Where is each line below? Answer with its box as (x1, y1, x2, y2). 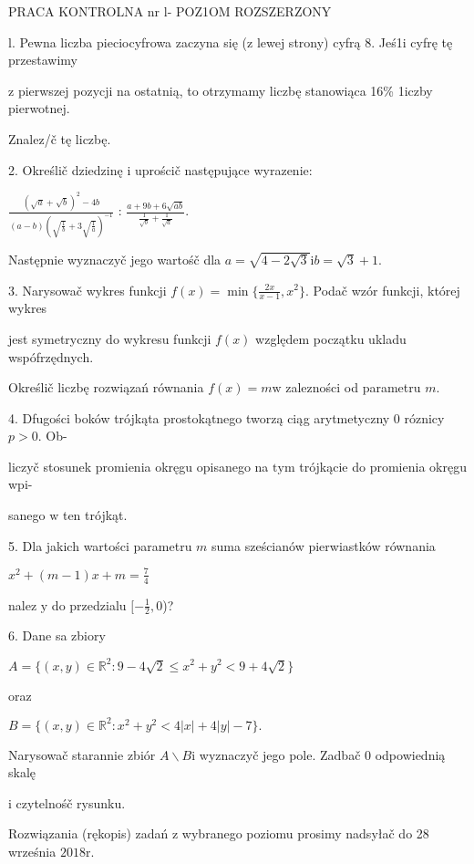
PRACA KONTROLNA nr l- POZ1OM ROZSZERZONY (8, 2, 332, 20)
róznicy (404, 408, 445, 427)
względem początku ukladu (255, 328, 407, 348)
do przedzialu (51, 595, 127, 614)
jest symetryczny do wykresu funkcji (8, 328, 211, 348)
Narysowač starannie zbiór (8, 744, 156, 764)
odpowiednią (375, 744, 446, 764)
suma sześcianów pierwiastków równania (211, 536, 436, 555)
